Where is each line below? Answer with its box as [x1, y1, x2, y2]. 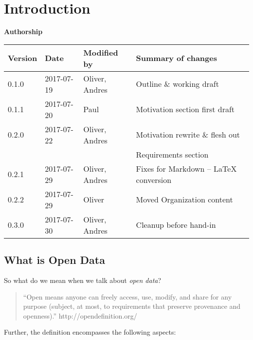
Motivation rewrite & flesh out [136, 129, 240, 140]
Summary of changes [136, 52, 217, 64]
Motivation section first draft [136, 103, 235, 115]
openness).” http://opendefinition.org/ [23, 310, 137, 320]
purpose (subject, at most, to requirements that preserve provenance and [23, 301, 241, 311]
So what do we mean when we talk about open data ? [4, 275, 162, 285]
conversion [136, 174, 172, 185]
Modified [83, 46, 118, 58]
